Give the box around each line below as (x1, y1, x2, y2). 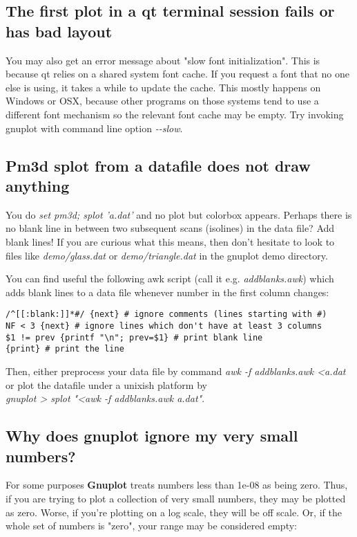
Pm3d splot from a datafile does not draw (6, 154, 311, 176)
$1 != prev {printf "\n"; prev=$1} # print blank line (6, 332, 263, 343)
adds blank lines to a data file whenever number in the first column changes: (6, 284, 329, 299)
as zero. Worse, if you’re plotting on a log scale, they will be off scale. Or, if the (6, 504, 342, 519)
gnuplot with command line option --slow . (6, 120, 183, 135)
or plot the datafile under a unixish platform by (6, 377, 207, 392)
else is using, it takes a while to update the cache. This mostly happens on (6, 80, 321, 94)
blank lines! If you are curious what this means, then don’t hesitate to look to (6, 234, 335, 248)
